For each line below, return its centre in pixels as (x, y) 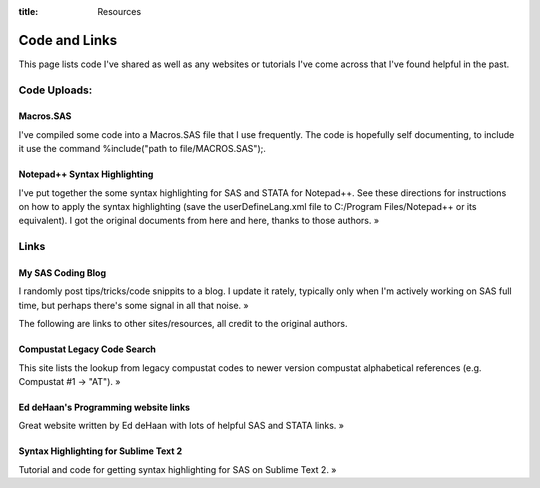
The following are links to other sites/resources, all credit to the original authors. (183, 324)
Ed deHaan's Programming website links (104, 407)
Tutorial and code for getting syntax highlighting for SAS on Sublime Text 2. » (177, 469)
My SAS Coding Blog (62, 272)
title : (28, 11)
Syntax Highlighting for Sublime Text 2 (100, 451)
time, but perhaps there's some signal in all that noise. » (133, 305)
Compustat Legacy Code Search (87, 349)
